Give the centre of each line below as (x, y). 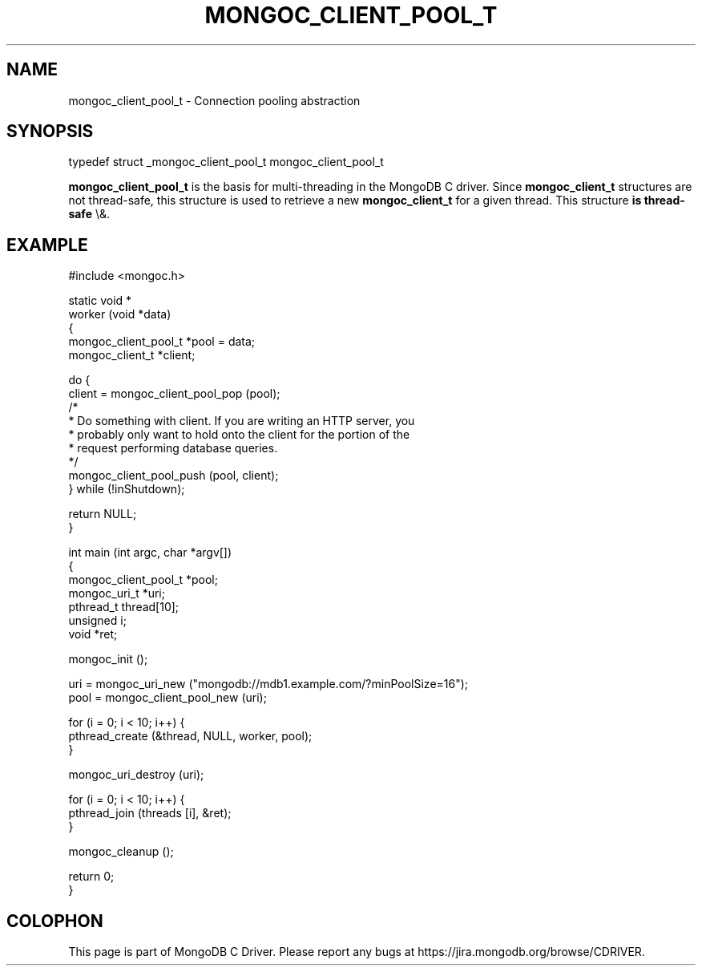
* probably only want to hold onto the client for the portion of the (239, 435)
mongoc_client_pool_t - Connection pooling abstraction (214, 100)
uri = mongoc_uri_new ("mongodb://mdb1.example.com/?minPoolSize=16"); (268, 684)
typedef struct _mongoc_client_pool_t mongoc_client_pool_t (226, 162)
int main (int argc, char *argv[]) (150, 553)
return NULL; (103, 514)
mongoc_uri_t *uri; (117, 593)
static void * (100, 301)
